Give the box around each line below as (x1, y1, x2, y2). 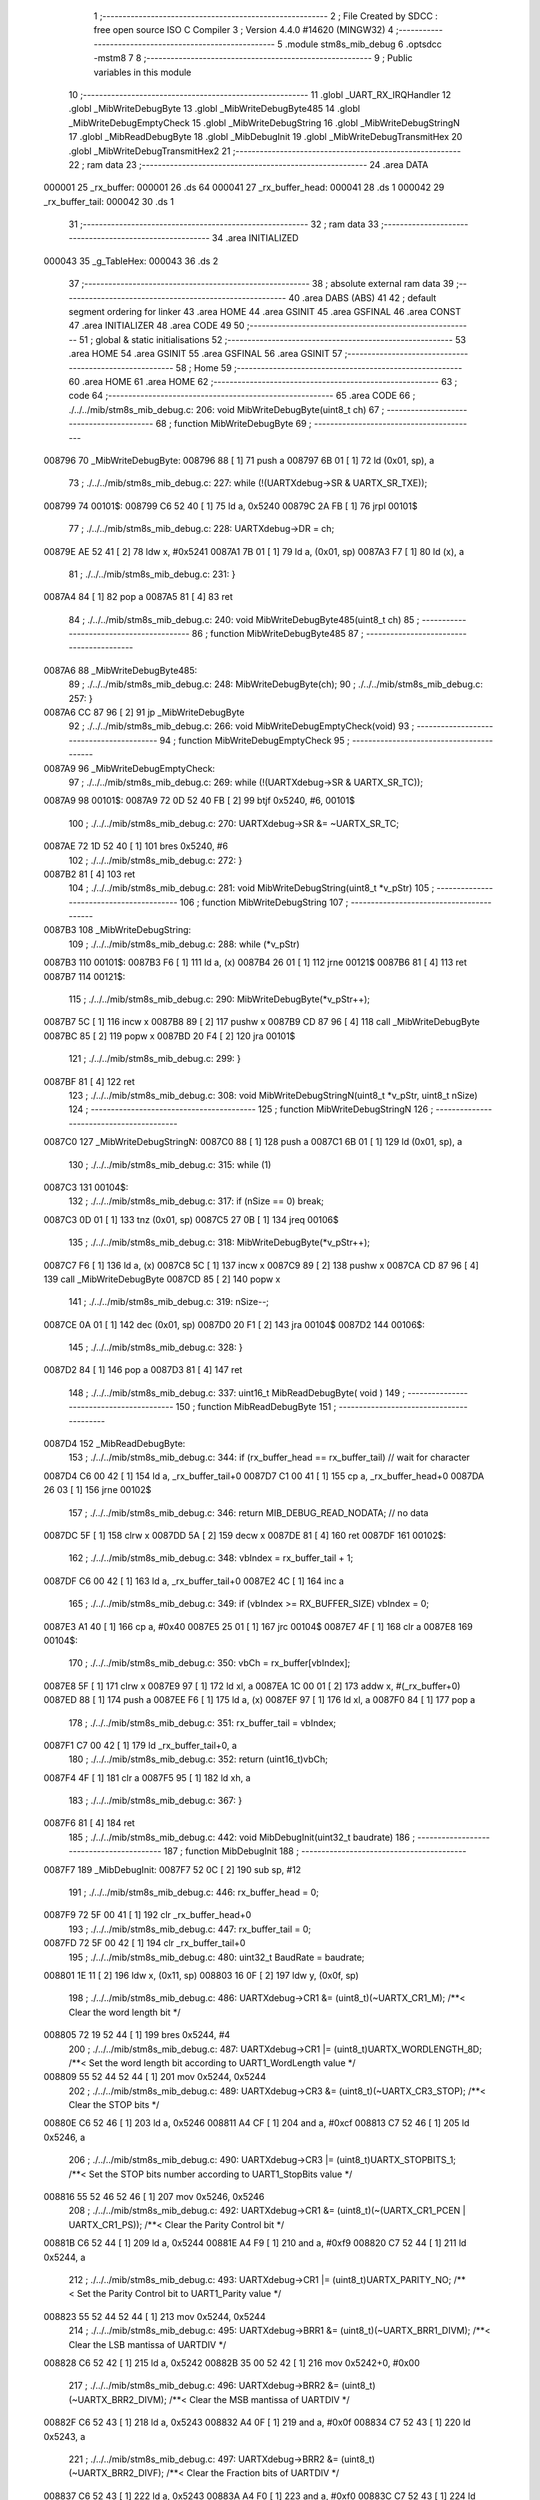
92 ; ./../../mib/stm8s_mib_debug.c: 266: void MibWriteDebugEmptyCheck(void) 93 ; (68, 720, 415, 732)
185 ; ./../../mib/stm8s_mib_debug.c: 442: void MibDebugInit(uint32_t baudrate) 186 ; (68, 1831, 415, 1843)
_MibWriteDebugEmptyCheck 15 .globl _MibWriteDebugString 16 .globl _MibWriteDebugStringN (68, 116, 460, 129)
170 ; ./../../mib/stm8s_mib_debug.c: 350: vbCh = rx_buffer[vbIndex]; (68, 1657, 351, 1669)
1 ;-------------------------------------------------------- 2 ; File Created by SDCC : (93, 10, 439, 22)
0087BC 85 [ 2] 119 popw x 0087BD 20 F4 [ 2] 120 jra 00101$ (43, 1030, 296, 1042)
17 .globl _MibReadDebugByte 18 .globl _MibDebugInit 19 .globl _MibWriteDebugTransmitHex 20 (68, 131, 463, 143)
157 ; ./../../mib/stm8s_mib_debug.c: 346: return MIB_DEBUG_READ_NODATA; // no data (68, 1506, 429, 1519)
